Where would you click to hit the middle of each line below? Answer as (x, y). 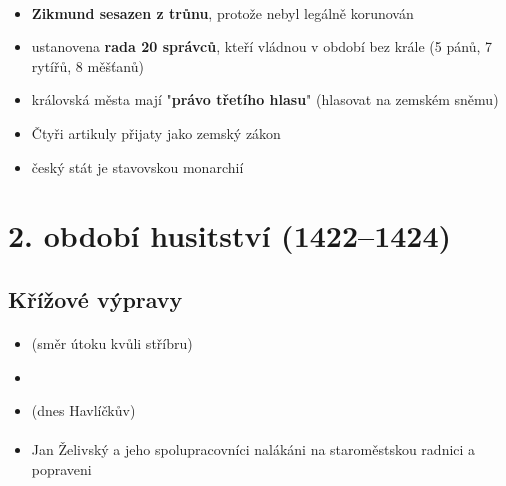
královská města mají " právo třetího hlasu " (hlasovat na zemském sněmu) (265, 99)
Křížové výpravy (95, 298)
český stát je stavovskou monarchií (137, 166)
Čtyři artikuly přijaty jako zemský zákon (156, 132)
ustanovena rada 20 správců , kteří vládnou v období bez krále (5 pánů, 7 (261, 46)
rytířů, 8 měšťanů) (87, 65)
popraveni (61, 468)
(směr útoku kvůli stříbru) (112, 342)
